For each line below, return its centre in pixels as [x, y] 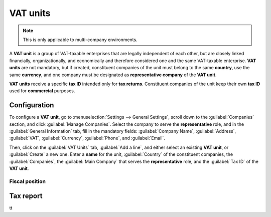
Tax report [26, 196]
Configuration [32, 105]
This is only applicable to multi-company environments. [80, 40]
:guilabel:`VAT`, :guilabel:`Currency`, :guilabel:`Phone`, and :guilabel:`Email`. [87, 138]
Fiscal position [28, 181]
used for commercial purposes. [42, 91]
